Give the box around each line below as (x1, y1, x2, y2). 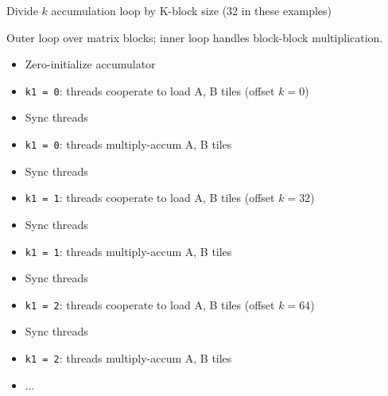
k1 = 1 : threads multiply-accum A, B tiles (25, 243, 232, 259)
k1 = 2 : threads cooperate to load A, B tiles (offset (25, 296, 275, 313)
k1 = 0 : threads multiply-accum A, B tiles (25, 136, 232, 153)
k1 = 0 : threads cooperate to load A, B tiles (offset (25, 82, 275, 99)
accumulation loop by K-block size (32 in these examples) (51, 2, 332, 18)
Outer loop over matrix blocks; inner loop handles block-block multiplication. (6, 29, 383, 45)
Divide (6, 2, 38, 18)
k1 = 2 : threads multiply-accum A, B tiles (25, 350, 232, 367)
